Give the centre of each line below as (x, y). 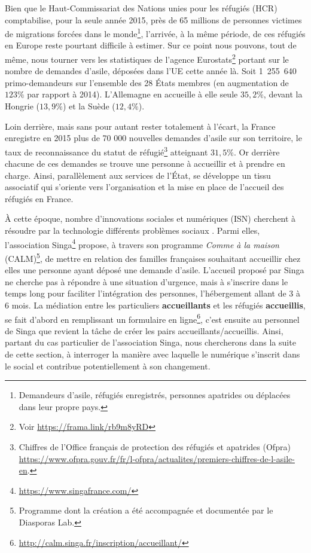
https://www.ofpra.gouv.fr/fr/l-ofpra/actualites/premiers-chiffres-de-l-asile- (157, 458)
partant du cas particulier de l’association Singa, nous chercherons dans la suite (150, 342)
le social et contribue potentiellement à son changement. (108, 366)
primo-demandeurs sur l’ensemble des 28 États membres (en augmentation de (147, 82)
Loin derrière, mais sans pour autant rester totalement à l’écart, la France (140, 126)
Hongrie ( (22, 106)
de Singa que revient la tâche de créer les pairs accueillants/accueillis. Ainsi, (144, 330)
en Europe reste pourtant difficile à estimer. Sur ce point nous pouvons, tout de (151, 45)
